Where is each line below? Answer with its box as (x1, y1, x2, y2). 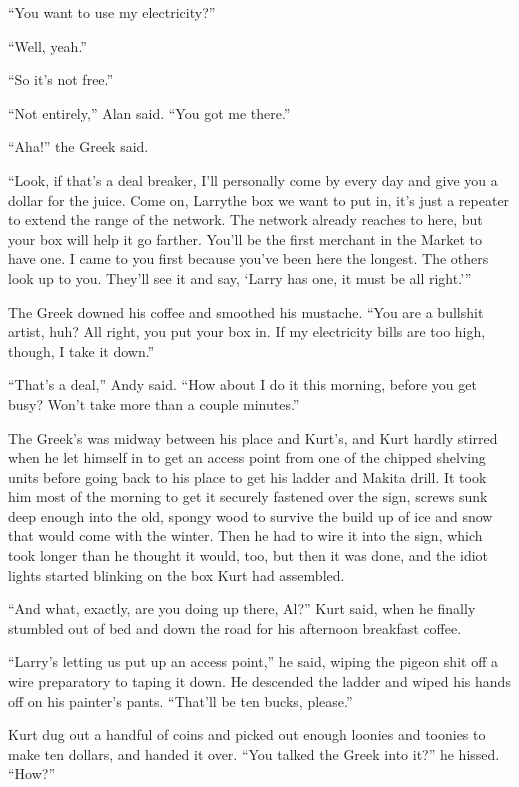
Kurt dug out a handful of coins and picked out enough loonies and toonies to (8, 724, 486, 745)
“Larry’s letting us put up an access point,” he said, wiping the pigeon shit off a (8, 651, 498, 672)
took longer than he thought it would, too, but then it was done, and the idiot (8, 545, 489, 566)
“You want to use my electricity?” (8, 2, 216, 22)
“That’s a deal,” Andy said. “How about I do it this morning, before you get (8, 374, 477, 395)
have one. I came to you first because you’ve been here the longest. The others (8, 248, 489, 269)
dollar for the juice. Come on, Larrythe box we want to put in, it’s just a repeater (8, 189, 510, 210)
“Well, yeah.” (8, 35, 87, 56)
